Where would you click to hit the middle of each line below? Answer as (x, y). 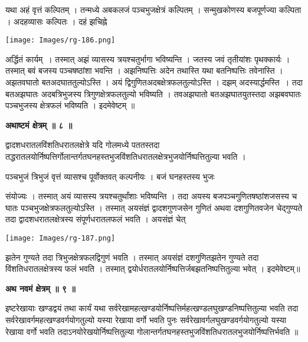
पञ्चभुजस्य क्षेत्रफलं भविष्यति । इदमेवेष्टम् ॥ (70, 105)
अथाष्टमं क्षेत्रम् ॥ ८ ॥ (39, 125)
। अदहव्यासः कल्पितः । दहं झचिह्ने (56, 21)
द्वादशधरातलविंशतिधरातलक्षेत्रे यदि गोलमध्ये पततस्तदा (83, 145)
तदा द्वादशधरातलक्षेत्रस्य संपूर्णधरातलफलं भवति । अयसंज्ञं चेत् (96, 219)
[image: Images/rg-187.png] (60, 238)
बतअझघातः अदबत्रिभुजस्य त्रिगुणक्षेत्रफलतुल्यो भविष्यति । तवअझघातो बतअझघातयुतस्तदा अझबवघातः (153, 93)
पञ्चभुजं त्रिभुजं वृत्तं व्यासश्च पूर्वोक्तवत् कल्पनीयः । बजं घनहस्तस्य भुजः (110, 176)
